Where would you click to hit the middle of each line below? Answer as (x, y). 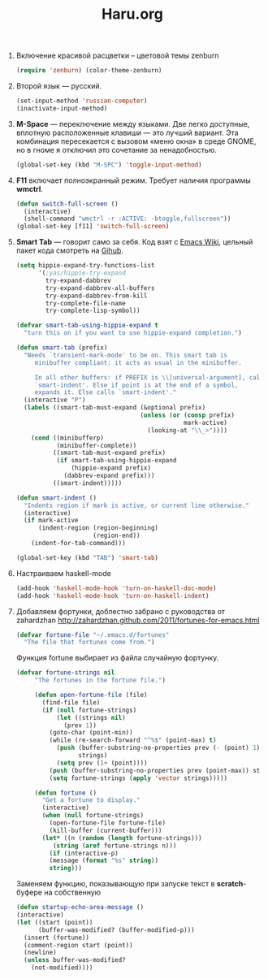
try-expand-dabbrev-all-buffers (100, 288)
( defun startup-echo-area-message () (80, 908)
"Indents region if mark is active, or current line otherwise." (136, 505)
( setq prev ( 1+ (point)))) (102, 763)
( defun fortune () (66, 793)
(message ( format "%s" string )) (104, 861)
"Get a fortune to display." (91, 800)
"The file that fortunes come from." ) (89, 643)
